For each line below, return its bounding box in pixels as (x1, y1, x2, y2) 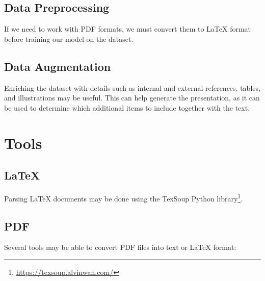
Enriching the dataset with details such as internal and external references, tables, (4, 82, 260, 93)
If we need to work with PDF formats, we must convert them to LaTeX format (4, 23, 251, 34)
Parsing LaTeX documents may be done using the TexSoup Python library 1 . (4, 191, 243, 203)
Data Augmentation (4, 58, 111, 74)
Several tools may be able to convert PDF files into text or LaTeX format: (4, 242, 236, 252)
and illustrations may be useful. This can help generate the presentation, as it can (4, 92, 260, 103)
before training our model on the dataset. (4, 33, 134, 44)
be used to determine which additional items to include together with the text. (4, 102, 250, 113)
